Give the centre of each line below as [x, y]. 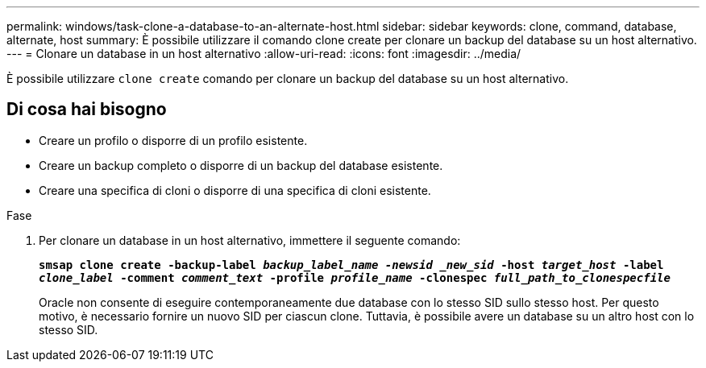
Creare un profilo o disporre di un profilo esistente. [173, 140]
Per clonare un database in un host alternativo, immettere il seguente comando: [250, 240]
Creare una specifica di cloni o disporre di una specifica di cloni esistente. [235, 190]
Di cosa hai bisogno [87, 110]
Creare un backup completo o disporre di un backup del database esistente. [241, 165]
